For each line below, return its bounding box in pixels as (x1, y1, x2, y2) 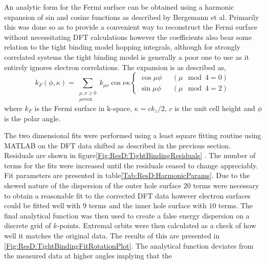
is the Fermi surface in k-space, (34, 102, 132, 113)
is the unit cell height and (174, 102, 255, 113)
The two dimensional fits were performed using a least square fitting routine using (4, 130, 261, 141)
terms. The (218, 200, 253, 211)
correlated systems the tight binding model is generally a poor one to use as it (4, 51, 249, 62)
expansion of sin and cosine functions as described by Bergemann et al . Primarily (4, 11, 259, 22)
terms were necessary (193, 180, 259, 191)
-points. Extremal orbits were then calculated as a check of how (57, 220, 256, 231)
